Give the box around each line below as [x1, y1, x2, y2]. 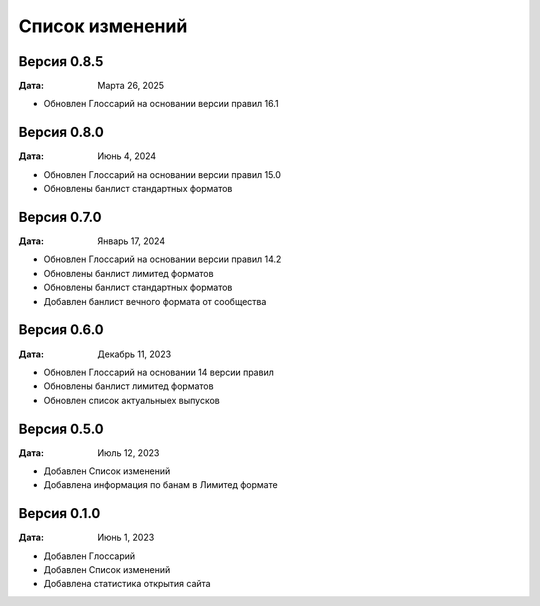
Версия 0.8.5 [18, 53, 104, 70]
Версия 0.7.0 [18, 208, 102, 225]
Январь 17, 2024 [97, 235, 165, 247]
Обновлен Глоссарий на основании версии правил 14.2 [43, 253, 282, 265]
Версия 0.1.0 [18, 505, 101, 522]
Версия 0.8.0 [18, 124, 104, 141]
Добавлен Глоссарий [43, 550, 136, 562]
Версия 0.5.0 [18, 420, 104, 437]
